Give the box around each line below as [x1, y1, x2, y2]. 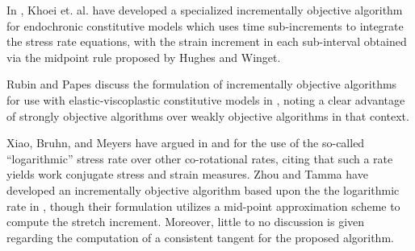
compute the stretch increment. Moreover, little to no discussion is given [6, 213, 365, 230]
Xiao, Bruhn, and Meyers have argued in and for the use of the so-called [6, 134, 365, 151]
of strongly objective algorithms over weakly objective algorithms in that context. [6, 107, 409, 124]
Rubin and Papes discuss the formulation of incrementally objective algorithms [6, 76, 397, 93]
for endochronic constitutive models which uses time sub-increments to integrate [6, 17, 404, 34]
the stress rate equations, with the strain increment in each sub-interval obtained [6, 33, 407, 50]
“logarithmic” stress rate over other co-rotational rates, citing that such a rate [6, 150, 393, 167]
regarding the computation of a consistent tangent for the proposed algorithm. [6, 228, 394, 245]
